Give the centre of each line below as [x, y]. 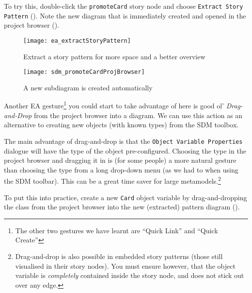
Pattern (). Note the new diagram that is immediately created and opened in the [125, 15]
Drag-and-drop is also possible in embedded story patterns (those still [119, 256]
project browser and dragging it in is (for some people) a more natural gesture [120, 160]
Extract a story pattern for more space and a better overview [114, 56]
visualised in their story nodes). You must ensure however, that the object [125, 266]
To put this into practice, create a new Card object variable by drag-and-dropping [126, 197]
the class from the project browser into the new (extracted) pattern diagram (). [122, 207]
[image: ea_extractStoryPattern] [77, 41]
